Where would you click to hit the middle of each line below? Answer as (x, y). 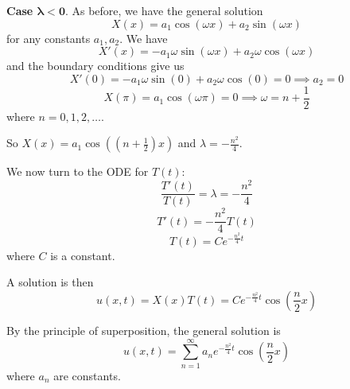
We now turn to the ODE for (78, 171)
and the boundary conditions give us (95, 66)
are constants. (87, 375)
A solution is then (50, 282)
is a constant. (83, 255)
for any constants (49, 38)
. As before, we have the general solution (164, 10)
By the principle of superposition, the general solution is (144, 330)
